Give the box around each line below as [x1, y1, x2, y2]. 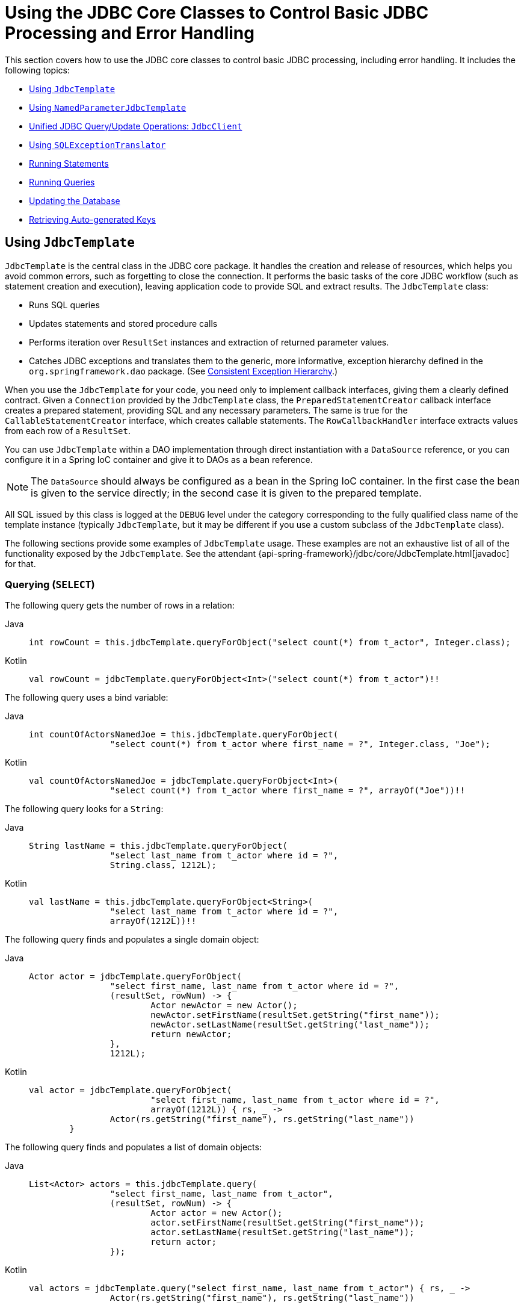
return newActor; [150, 1029, 232, 1040]
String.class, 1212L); [109, 860, 217, 870]
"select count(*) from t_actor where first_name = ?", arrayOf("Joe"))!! [109, 786, 465, 796]
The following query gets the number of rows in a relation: [5, 600, 235, 611]
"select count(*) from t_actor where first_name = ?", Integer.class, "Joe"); [109, 739, 491, 749]
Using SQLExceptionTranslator [29, 139, 166, 150]
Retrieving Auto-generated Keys [29, 214, 156, 225]
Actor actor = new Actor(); [150, 1208, 283, 1218]
